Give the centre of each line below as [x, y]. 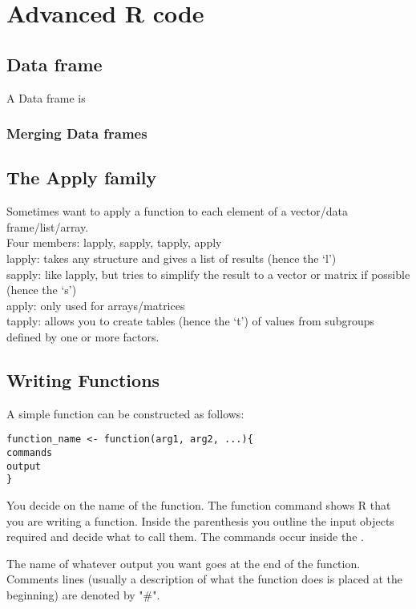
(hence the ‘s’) [42, 290]
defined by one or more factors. [83, 336]
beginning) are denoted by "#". [83, 594]
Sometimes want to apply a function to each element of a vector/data [177, 211]
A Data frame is [46, 97]
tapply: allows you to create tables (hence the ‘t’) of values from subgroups [190, 321]
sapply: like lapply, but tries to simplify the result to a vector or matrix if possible [208, 274]
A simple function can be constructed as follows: [125, 413]
